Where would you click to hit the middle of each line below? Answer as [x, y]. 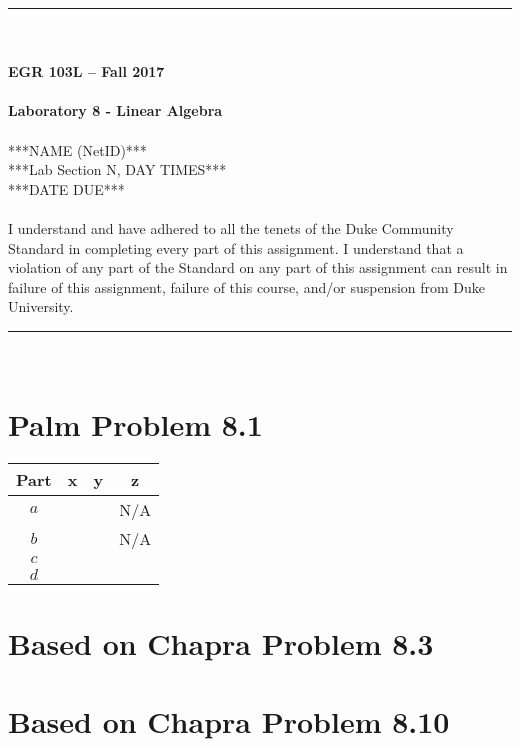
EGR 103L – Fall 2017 [86, 71]
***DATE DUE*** [66, 188]
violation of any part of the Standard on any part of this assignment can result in [258, 267]
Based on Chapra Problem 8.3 [221, 642]
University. [41, 306]
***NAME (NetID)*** [77, 149]
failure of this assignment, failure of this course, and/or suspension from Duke [247, 286]
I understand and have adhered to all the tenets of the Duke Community [231, 227]
